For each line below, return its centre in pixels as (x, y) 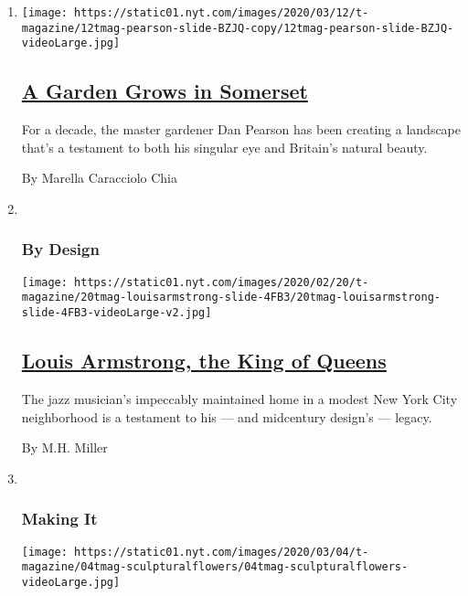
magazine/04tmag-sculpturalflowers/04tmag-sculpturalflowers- (215, 567)
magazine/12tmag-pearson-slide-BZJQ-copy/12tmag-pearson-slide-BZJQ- (238, 28)
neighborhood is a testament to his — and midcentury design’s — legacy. (227, 416)
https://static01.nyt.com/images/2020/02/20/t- (222, 282)
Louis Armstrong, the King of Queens (204, 361)
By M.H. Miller (64, 447)
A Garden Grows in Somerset (165, 91)
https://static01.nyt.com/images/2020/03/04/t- (222, 552)
